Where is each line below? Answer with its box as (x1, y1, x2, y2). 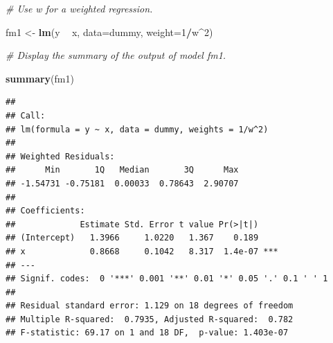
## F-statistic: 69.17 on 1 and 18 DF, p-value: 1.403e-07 (6, 328, 289, 338)
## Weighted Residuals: (6, 151, 115, 161)
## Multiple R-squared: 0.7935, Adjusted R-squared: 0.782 (6, 314, 294, 324)
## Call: (6, 110, 46, 121)
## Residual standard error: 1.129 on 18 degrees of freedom (6, 301, 294, 311)
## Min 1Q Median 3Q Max (6, 165, 239, 175)
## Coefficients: (6, 206, 85, 216)
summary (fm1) (6, 71, 74, 85)
